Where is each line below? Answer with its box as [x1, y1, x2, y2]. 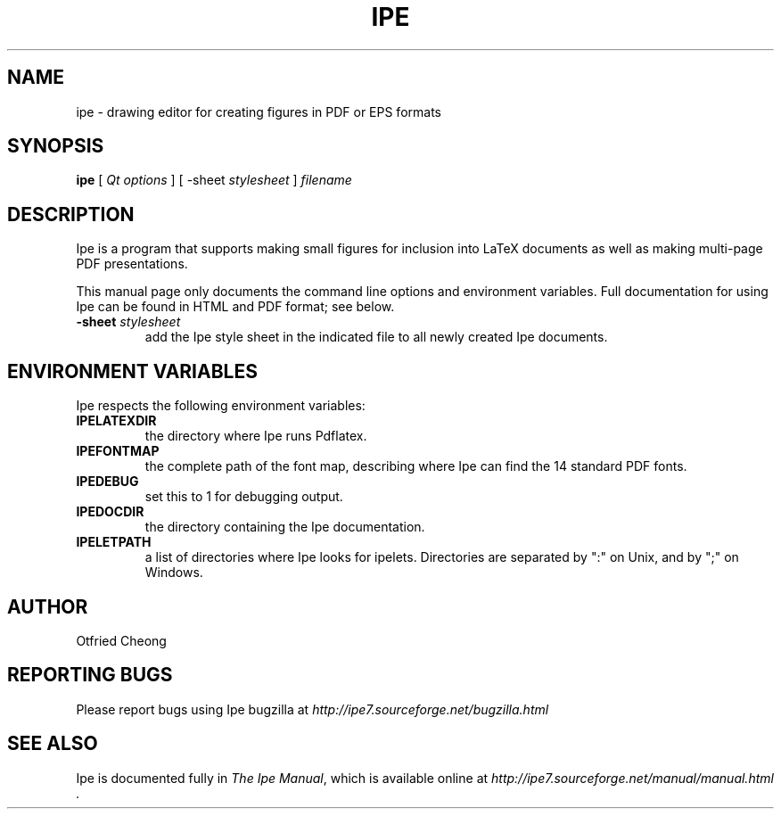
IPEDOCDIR [76, 504, 144, 520]
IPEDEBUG [76, 474, 139, 490]
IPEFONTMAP [76, 443, 160, 459]
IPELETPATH [76, 534, 152, 550]
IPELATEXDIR [76, 413, 157, 429]
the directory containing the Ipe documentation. [144, 519, 425, 535]
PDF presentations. [76, 256, 188, 272]
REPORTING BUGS [7, 664, 173, 687]
